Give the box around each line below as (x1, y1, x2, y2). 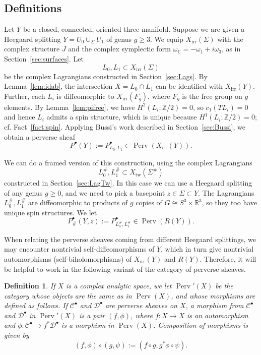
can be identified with (155, 81, 223, 91)
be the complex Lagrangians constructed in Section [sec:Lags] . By (4, 71, 208, 81)
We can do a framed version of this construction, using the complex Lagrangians (4, 157, 252, 167)
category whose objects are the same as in (4, 290, 132, 301)
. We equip (150, 33, 183, 44)
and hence (4, 111, 35, 122)
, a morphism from (185, 300, 244, 311)
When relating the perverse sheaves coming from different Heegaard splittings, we (4, 233, 256, 244)
